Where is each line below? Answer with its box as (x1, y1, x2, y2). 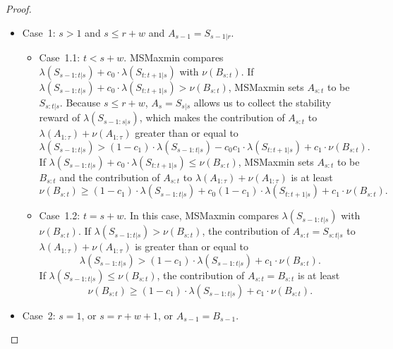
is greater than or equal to (135, 239, 248, 254)
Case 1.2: (39, 208, 80, 223)
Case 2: (22, 307, 56, 322)
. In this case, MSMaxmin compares (123, 208, 279, 223)
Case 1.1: (39, 50, 80, 65)
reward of (39, 110, 80, 125)
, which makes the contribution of (139, 110, 285, 125)
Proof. (6, 1, 32, 16)
